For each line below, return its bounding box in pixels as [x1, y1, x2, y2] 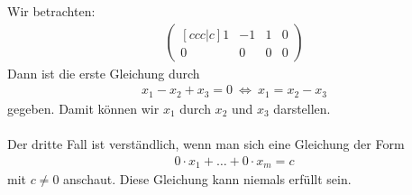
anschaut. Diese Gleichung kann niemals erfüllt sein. [63, 169, 352, 188]
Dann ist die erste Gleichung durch [7, 63, 200, 82]
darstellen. [273, 98, 331, 117]
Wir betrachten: [7, 2, 96, 20]
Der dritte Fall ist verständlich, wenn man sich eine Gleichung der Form [7, 134, 405, 153]
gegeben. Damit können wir [7, 98, 160, 117]
